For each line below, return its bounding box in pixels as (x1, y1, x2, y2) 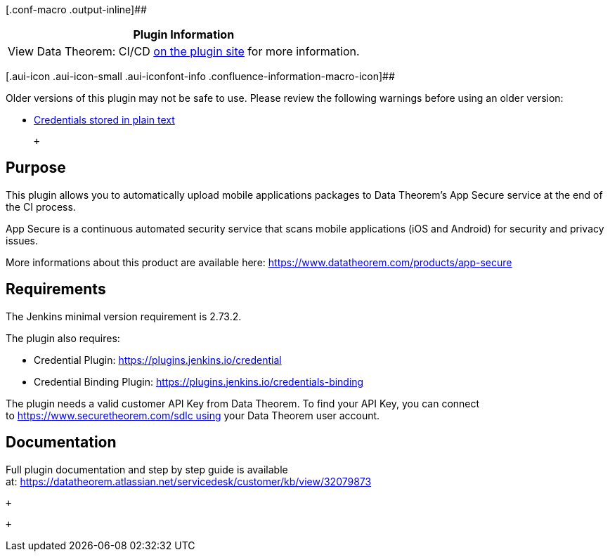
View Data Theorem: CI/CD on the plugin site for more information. (8, 44, 360, 58)
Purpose (6, 159, 66, 177)
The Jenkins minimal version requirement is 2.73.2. (6, 310, 242, 322)
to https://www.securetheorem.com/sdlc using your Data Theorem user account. (6, 409, 380, 421)
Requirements (6, 280, 106, 299)
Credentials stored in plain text (34, 114, 175, 126)
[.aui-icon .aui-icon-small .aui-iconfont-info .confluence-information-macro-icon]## (6, 70, 395, 82)
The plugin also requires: (6, 332, 120, 344)
